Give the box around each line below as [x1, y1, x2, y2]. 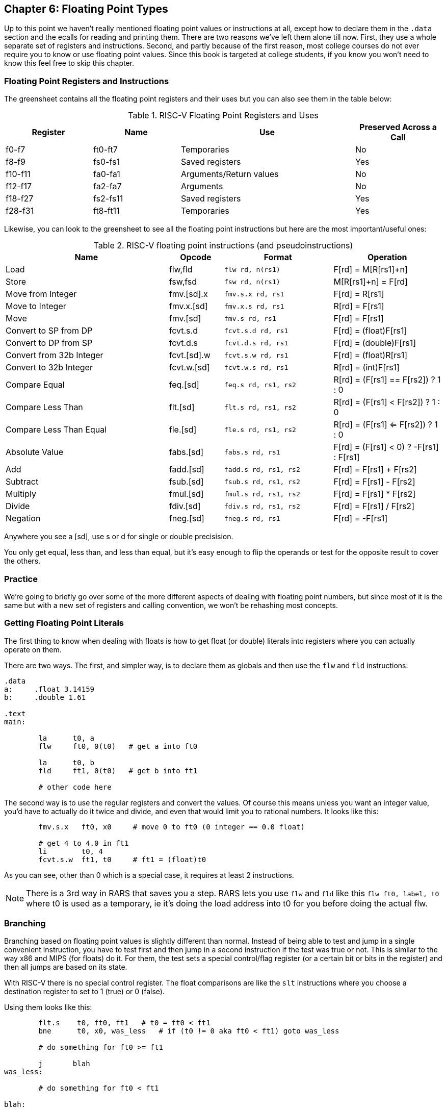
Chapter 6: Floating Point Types [4, 3, 168, 15]
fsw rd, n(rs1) [224, 277, 280, 286]
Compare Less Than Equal [6, 424, 107, 435]
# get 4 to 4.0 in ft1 [38, 839, 129, 847]
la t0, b [38, 758, 95, 767]
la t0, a [38, 734, 95, 742]
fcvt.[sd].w [169, 350, 211, 361]
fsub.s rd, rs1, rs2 [224, 477, 300, 486]
